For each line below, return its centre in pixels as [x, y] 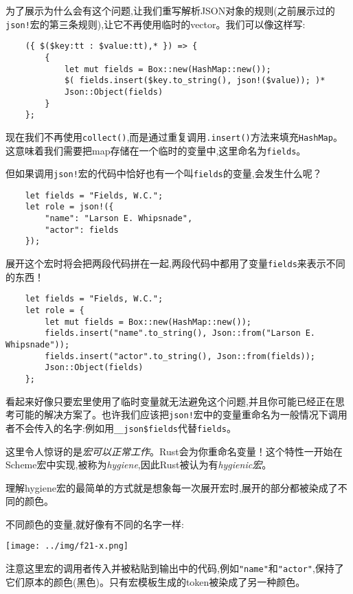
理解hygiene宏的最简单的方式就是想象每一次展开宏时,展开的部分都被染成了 [172, 487]
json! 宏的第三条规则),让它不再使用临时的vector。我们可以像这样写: [156, 24]
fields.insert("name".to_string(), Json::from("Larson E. [180, 333]
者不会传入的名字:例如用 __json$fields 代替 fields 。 [121, 427]
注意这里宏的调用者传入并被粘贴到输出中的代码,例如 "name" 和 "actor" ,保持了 [175, 568]
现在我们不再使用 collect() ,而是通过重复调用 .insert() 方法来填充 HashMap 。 [174, 136]
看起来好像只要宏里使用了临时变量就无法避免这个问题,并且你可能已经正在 [170, 401]
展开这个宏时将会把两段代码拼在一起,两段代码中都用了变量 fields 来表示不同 [175, 263]
